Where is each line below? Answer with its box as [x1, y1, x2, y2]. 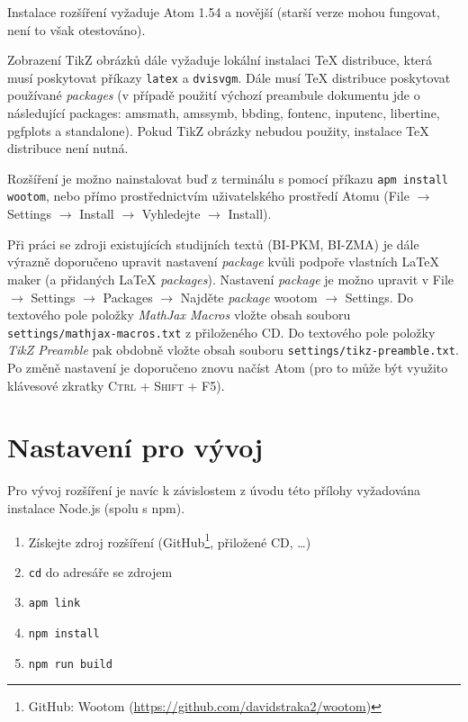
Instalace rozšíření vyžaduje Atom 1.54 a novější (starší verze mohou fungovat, [7, 3, 440, 21]
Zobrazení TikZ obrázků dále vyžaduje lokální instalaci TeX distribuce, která [7, 50, 433, 69]
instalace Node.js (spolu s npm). [7, 498, 185, 517]
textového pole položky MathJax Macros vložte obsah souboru [7, 305, 351, 324]
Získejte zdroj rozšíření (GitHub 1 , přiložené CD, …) [28, 529, 311, 551]
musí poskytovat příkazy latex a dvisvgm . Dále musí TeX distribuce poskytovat [7, 68, 451, 86]
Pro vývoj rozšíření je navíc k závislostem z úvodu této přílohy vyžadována [7, 481, 421, 500]
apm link [28, 597, 81, 610]
